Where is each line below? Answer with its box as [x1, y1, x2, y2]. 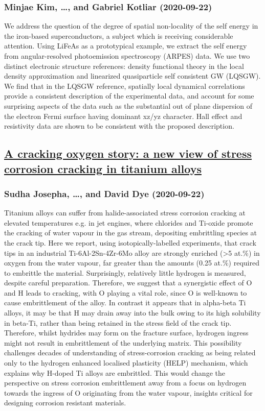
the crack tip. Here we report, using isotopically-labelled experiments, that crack [4, 237, 256, 248]
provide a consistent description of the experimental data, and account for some [4, 90, 254, 101]
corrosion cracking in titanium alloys [4, 160, 202, 176]
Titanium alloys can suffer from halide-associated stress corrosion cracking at [4, 207, 246, 218]
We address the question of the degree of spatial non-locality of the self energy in [4, 20, 258, 31]
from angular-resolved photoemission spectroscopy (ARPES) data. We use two [4, 51, 250, 61]
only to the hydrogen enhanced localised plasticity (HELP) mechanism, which [4, 357, 248, 368]
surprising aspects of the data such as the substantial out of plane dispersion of [4, 100, 253, 111]
